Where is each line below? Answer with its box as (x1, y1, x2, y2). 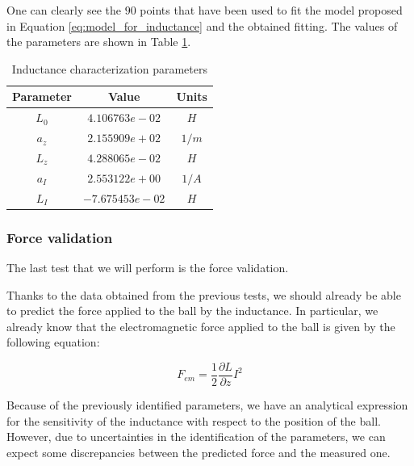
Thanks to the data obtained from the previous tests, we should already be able (6, 286, 401, 303)
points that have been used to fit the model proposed (140, 2, 403, 18)
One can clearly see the (6, 2, 122, 18)
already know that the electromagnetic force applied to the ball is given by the (6, 317, 395, 334)
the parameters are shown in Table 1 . (6, 33, 191, 50)
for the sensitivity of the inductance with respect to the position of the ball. (6, 412, 381, 429)
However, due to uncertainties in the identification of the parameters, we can (6, 428, 386, 445)
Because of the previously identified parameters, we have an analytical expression (6, 396, 408, 413)
